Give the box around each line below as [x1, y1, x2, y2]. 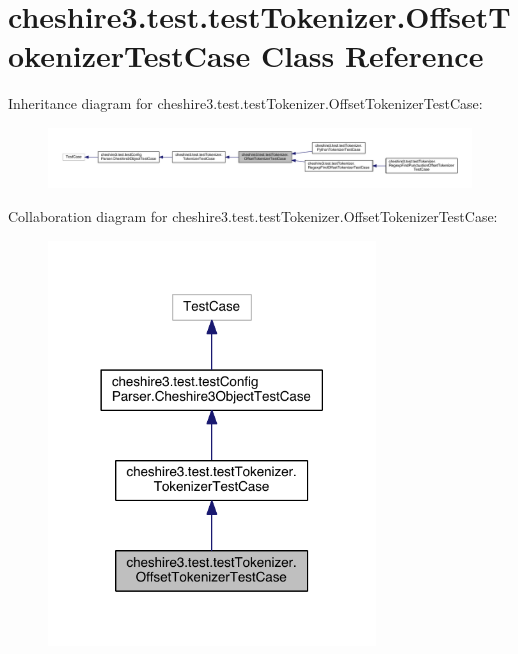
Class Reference [260, 35, 484, 76]
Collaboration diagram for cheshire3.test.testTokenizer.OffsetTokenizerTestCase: [8, 205, 498, 226]
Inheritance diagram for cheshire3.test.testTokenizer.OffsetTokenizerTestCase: [8, 93, 483, 114]
